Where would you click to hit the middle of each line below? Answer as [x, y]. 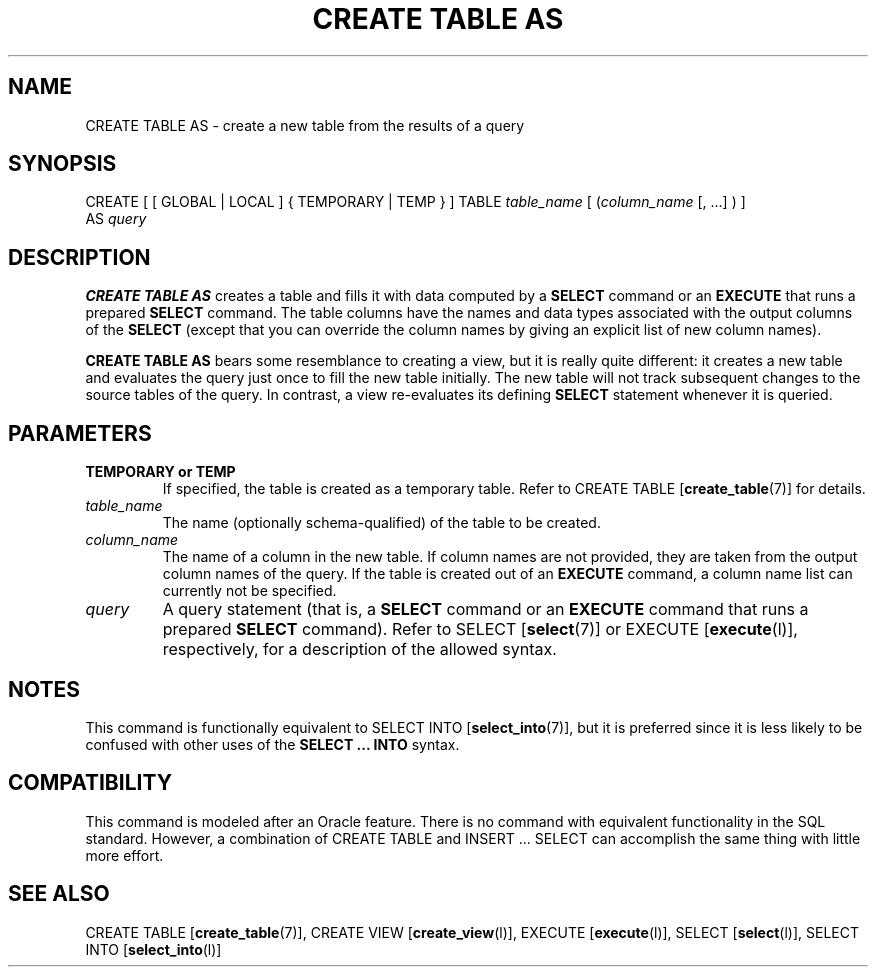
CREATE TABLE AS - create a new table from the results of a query [305, 125]
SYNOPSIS [62, 164]
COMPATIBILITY [90, 783]
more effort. [124, 855]
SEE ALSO [59, 894]
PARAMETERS [80, 433]
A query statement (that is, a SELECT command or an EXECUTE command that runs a [485, 609]
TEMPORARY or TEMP [160, 472]
